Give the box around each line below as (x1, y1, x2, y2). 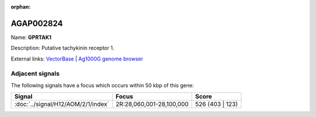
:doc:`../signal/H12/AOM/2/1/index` (14, 100, 109, 108)
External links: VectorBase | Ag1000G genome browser (11, 55, 143, 62)
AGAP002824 (11, 18, 63, 29)
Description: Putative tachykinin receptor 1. (11, 44, 115, 52)
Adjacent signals (11, 70, 60, 78)
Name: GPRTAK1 (11, 34, 52, 41)
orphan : (11, 3, 31, 10)
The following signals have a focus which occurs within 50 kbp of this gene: (11, 81, 194, 88)
